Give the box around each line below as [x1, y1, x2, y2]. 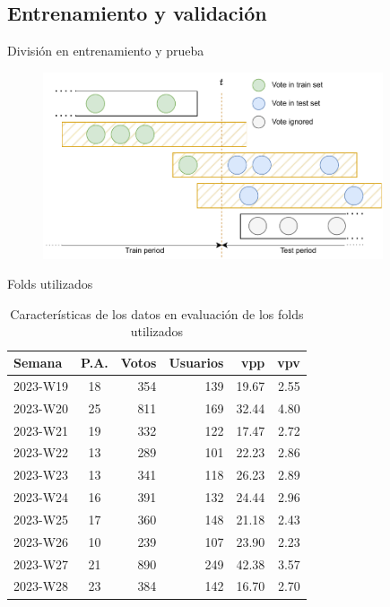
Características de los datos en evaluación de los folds [10, 304, 304, 323]
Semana [13, 353, 63, 372]
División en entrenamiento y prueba [7, 41, 204, 60]
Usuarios [169, 353, 224, 372]
